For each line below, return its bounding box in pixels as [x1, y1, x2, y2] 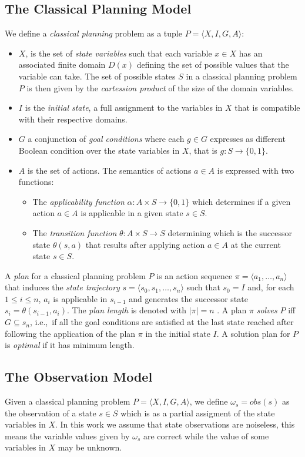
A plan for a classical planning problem [5, 269, 146, 282]
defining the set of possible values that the [136, 58, 289, 71]
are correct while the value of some [143, 429, 269, 442]
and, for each [247, 281, 294, 293]
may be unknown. [58, 441, 122, 453]
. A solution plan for [216, 327, 290, 339]
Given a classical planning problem [5, 395, 130, 408]
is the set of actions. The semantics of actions [27, 164, 192, 176]
